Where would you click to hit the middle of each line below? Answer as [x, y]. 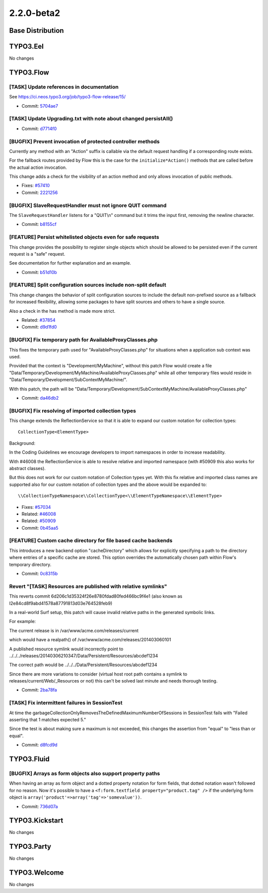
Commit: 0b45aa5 [40, 528]
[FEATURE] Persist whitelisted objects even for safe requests [84, 237]
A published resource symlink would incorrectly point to [66, 649]
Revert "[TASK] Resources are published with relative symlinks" [88, 586]
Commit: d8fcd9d [39, 745]
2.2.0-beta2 [35, 13]
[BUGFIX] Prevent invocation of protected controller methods [84, 141]
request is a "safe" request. [37, 254]
